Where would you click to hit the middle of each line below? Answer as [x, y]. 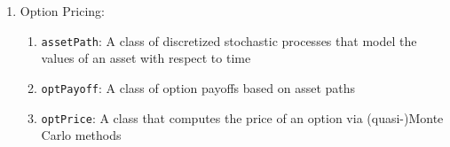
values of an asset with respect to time [146, 58]
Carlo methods [81, 135]
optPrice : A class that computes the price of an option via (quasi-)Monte [242, 117]
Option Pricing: [62, 11]
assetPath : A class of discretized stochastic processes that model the [229, 40]
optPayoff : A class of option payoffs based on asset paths [198, 87]
